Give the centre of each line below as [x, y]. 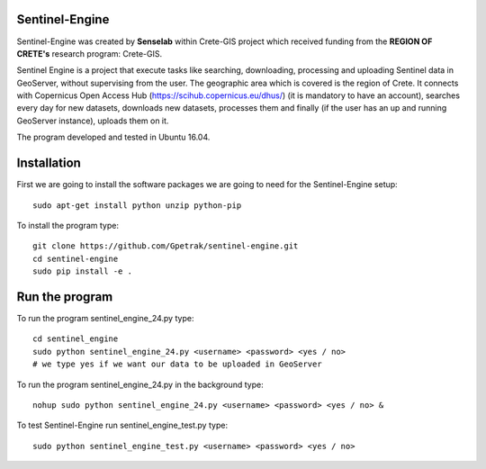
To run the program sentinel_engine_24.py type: [105, 319]
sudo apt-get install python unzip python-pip [137, 205]
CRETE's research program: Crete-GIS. [89, 53]
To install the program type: [67, 225]
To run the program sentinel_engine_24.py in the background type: [140, 384]
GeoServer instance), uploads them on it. [93, 121]
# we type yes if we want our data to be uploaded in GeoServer [178, 364]
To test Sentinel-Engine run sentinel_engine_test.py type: [122, 425]
